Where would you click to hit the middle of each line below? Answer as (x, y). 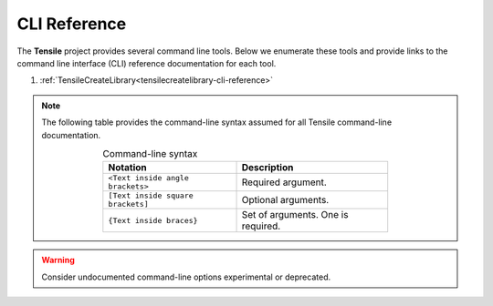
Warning (58, 260)
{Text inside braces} (153, 220)
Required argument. (284, 182)
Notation (128, 168)
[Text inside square (151, 196)
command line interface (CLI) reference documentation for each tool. (147, 63)
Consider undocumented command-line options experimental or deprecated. (186, 277)
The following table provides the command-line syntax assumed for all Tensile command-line (217, 122)
